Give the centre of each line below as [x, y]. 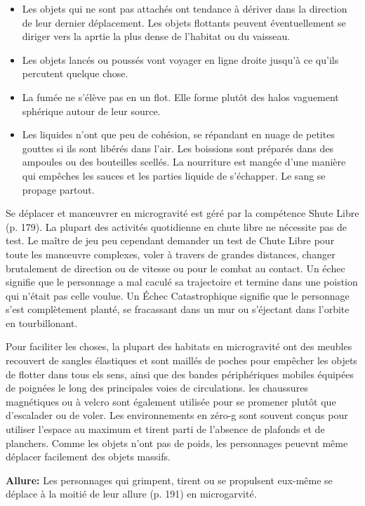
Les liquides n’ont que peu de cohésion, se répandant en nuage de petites [178, 134]
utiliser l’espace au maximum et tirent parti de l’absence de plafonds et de [165, 429]
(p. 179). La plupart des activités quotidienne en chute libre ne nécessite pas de [176, 226]
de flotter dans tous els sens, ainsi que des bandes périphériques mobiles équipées [180, 374]
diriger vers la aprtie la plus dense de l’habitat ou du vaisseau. [156, 36]
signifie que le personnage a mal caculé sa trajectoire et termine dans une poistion [182, 282]
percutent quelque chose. [75, 73]
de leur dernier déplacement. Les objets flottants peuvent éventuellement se [184, 22]
